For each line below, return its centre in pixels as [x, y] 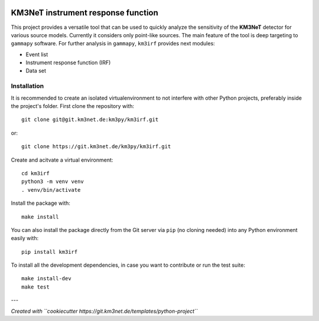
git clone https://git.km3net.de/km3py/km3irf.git [96, 147]
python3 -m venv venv [53, 182]
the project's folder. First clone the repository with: [73, 106]
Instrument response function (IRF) [68, 63]
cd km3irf [35, 173]
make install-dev [46, 279]
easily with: [25, 238]
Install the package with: [41, 203]
